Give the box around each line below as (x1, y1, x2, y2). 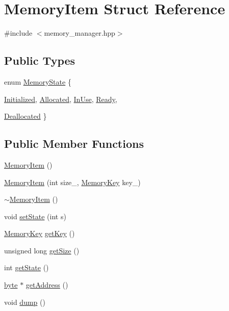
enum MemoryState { (4, 76, 71, 87)
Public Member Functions (4, 136, 144, 151)
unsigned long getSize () (4, 245, 80, 255)
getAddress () (26, 279, 68, 290)
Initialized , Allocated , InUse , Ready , (4, 93, 117, 104)
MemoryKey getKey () (4, 228, 75, 239)
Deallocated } (4, 111, 47, 121)
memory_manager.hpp (44, 28, 115, 38)
